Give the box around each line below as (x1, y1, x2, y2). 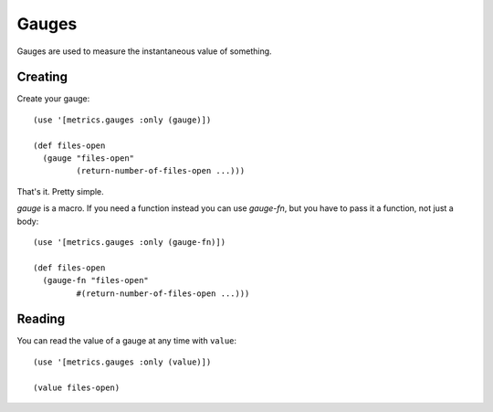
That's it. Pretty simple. (16, 185, 104, 196)
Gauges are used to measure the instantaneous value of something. (16, 46, 273, 57)
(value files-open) (33, 382, 121, 393)
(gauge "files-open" (42, 153, 135, 164)
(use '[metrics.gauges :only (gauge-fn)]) (33, 237, 226, 247)
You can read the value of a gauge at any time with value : (16, 335, 237, 346)
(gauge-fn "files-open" (42, 275, 150, 286)
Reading (16, 312, 66, 327)
